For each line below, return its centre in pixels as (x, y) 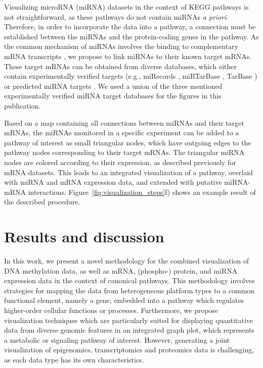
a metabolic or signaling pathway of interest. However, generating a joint (117, 339)
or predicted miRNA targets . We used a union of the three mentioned (113, 86)
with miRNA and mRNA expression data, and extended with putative (113, 182)
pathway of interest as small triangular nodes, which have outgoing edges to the (128, 142)
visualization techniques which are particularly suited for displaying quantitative (129, 320)
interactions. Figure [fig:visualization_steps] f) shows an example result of (142, 192)
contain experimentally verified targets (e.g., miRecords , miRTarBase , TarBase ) (131, 76)
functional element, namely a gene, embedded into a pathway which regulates (124, 300)
